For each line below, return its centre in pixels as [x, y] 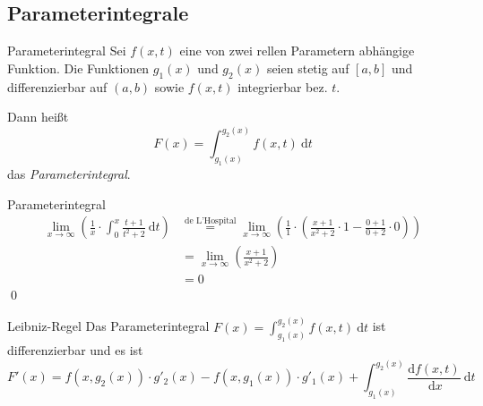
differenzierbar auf [57, 86]
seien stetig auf [308, 68]
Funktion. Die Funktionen [78, 68]
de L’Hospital [210, 220]
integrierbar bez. [283, 86]
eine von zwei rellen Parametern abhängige [297, 51]
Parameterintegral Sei [67, 51]
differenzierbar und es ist [75, 350]
